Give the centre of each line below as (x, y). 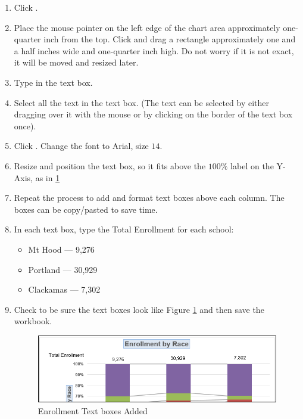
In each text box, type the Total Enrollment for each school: (124, 229)
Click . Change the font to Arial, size (81, 146)
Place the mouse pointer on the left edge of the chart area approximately (147, 27)
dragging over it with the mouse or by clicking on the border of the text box (153, 114)
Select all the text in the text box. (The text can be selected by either (142, 102)
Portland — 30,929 (63, 269)
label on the (252, 165)
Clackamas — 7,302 (64, 289)
